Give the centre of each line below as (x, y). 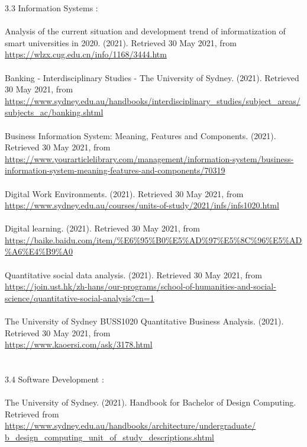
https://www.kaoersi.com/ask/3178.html (79, 344)
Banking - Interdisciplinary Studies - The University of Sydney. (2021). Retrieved (152, 77)
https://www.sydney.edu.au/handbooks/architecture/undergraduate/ (130, 425)
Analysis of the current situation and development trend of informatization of (145, 31)
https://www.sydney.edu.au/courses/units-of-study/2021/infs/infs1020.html (142, 205)
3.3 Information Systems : (51, 8)
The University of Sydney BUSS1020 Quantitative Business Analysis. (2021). (144, 321)
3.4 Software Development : (54, 379)
